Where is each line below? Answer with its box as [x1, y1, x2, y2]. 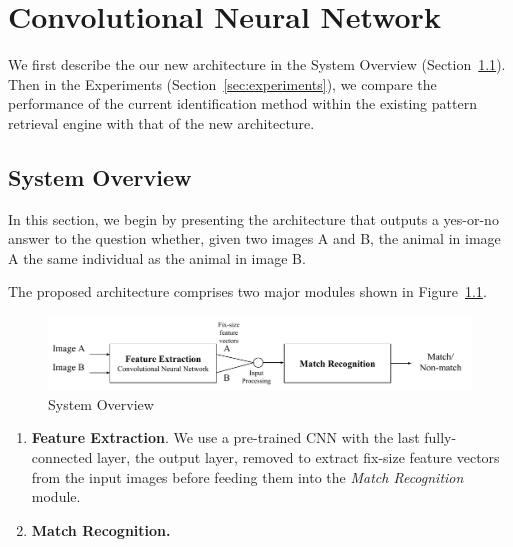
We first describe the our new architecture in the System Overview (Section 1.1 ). [8, 54, 506, 75]
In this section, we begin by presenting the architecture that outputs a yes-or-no [8, 208, 499, 229]
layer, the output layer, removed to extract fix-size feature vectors [97, 446, 500, 467]
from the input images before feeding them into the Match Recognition [31, 466, 464, 487]
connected [31, 446, 93, 467]
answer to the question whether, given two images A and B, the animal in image [8, 228, 501, 249]
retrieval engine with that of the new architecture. [8, 112, 315, 133]
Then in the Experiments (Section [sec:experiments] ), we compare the [8, 73, 437, 94]
